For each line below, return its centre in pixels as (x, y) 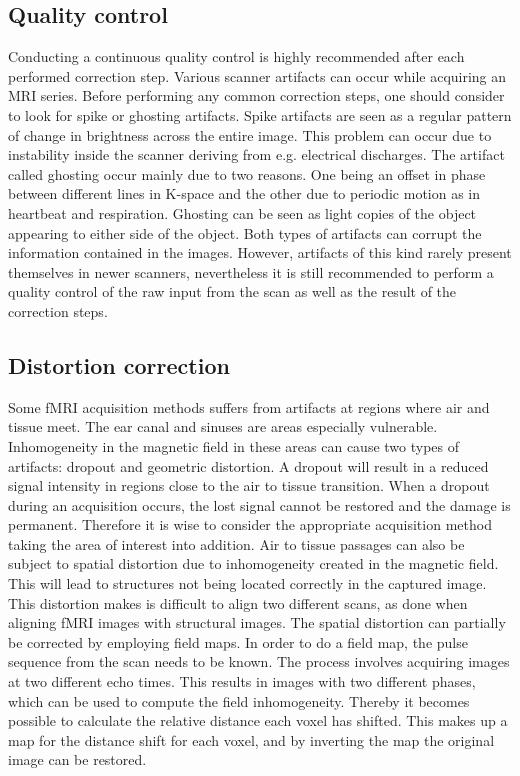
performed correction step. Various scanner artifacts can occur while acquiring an (257, 75)
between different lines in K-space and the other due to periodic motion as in (244, 193)
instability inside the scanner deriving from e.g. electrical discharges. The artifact (256, 154)
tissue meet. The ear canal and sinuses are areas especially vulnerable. (223, 426)
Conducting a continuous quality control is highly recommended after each (236, 56)
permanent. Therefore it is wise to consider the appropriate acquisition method (250, 524)
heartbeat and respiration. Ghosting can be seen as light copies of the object (242, 212)
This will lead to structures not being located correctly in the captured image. (247, 583)
